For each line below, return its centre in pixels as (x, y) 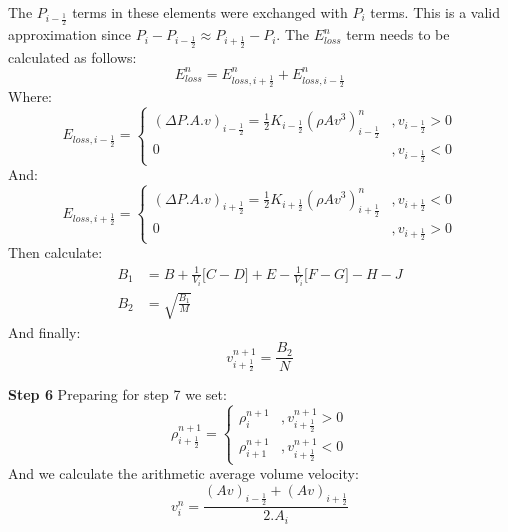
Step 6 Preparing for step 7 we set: (117, 394)
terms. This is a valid (435, 12)
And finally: (44, 331)
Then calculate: (55, 252)
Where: (30, 95)
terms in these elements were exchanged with (210, 12)
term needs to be (398, 34)
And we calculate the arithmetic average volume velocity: (183, 473)
